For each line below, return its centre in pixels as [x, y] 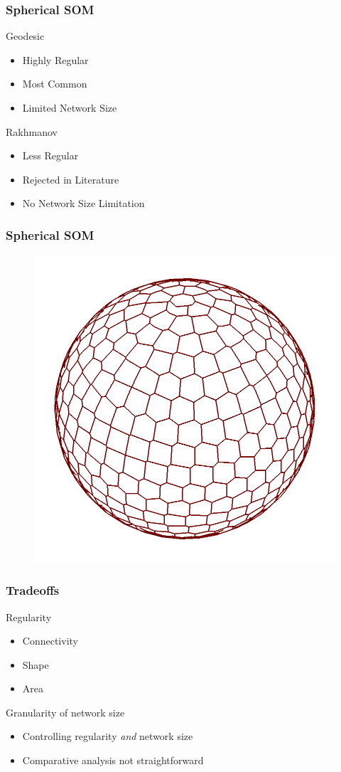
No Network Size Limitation [83, 203]
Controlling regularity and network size [108, 736]
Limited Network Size [70, 107]
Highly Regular [55, 59]
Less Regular [50, 155]
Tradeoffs [33, 590]
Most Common [55, 84]
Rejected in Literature [71, 179]
